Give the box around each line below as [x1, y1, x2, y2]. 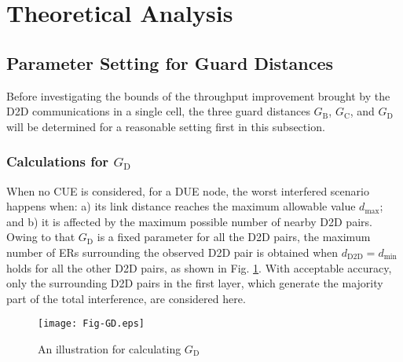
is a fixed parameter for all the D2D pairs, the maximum [97, 229, 371, 245]
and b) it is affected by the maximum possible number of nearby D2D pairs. [6, 213, 372, 229]
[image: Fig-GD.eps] [38, 318, 145, 330]
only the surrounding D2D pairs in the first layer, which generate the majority [6, 275, 383, 291]
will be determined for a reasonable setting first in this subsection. [6, 118, 325, 134]
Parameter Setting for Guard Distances [6, 50, 334, 75]
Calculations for [6, 152, 109, 171]
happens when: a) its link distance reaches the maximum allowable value [6, 198, 356, 214]
